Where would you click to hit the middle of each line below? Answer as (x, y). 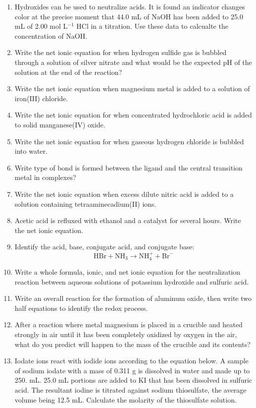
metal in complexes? (45, 177)
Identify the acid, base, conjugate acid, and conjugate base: (104, 247)
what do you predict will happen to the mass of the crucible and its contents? (132, 344)
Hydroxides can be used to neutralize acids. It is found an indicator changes (130, 6)
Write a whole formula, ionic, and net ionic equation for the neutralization (128, 272)
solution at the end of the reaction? (68, 72)
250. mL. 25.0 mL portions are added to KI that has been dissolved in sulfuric (133, 380)
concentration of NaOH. (51, 35)
